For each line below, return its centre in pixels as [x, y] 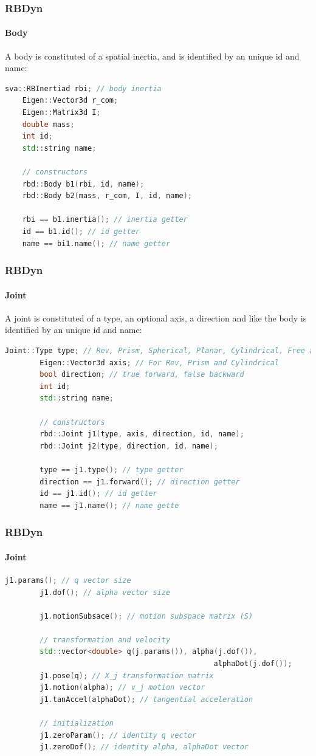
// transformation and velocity [105, 640]
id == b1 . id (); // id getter [81, 231]
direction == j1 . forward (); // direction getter [140, 482]
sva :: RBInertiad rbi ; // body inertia [83, 88]
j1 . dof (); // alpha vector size [105, 592]
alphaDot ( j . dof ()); [253, 664]
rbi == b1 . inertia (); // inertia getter [105, 220]
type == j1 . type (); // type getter [112, 469]
